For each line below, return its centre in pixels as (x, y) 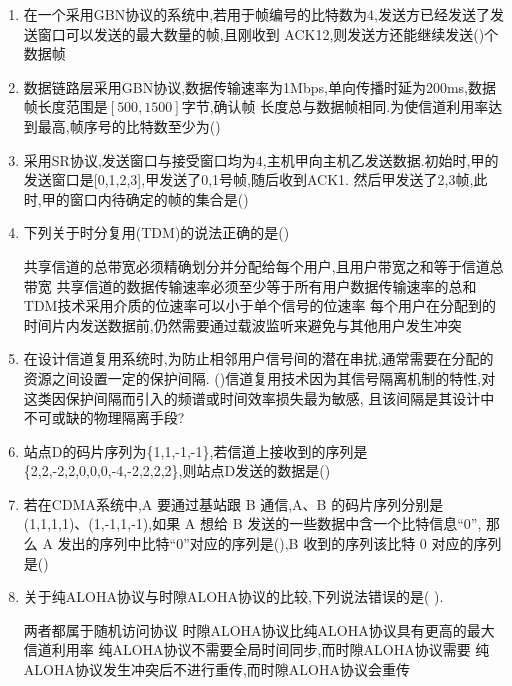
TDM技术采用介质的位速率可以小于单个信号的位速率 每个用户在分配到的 (260, 305)
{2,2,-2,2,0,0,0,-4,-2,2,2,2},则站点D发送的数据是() (177, 470)
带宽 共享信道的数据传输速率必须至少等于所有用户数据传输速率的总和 (250, 285)
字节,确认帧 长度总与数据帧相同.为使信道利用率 (335, 106)
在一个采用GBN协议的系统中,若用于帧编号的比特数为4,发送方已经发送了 (256, 14)
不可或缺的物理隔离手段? (104, 417)
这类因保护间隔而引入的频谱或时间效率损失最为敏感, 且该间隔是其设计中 (259, 397)
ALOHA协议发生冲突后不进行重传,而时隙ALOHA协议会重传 (216, 669)
